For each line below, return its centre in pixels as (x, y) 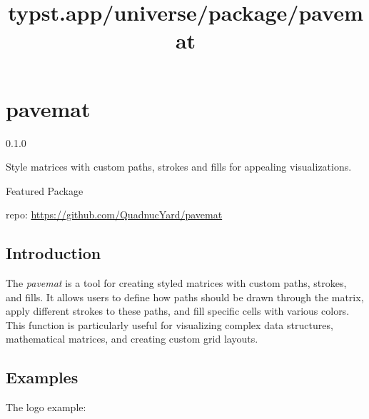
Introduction (54, 253)
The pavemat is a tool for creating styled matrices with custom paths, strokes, (176, 283)
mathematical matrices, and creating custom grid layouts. (132, 339)
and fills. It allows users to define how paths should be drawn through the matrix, (185, 297)
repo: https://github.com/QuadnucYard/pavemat (114, 214)
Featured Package (45, 190)
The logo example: (46, 407)
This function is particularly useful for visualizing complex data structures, (170, 324)
